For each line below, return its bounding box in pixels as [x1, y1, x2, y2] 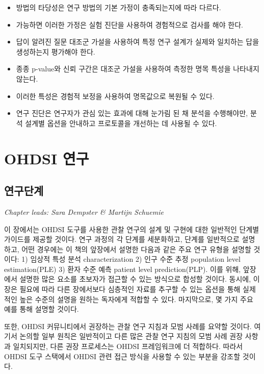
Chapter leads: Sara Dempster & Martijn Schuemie [4, 206, 164, 217]
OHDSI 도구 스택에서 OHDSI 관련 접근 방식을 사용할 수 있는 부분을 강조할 [4, 351, 241, 361]
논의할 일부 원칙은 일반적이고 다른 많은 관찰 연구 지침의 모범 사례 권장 [19, 331, 243, 341]
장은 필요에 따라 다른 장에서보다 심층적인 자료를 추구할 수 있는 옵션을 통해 [4, 284, 241, 294]
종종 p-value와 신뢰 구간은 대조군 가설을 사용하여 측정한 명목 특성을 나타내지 [16, 63, 259, 74]
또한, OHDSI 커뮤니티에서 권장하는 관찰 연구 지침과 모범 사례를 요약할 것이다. [4, 320, 252, 331]
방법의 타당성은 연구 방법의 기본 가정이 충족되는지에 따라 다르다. [16, 2, 221, 12]
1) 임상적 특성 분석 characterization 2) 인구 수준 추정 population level [21, 254, 241, 264]
